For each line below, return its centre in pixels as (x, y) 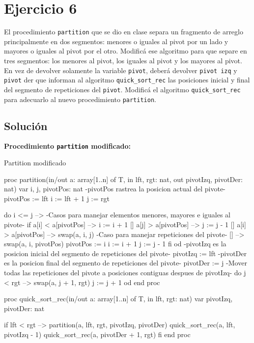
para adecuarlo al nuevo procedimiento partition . (80, 99)
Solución (26, 125)
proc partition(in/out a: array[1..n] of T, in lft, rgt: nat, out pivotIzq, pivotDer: (123, 179)
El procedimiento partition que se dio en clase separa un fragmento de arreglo (124, 32)
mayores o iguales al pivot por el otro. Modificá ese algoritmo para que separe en (126, 51)
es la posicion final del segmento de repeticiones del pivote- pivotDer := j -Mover (126, 263)
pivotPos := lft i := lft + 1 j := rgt (57, 198)
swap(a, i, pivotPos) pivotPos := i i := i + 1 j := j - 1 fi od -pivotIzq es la (115, 244)
